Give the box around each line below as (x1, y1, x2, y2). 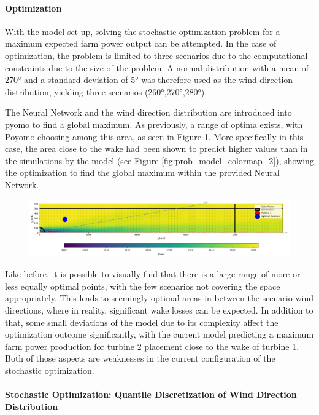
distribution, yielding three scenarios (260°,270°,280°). (5, 85, 207, 98)
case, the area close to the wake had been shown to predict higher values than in (5, 142, 308, 155)
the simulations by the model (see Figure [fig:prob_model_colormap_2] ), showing (5, 154, 314, 167)
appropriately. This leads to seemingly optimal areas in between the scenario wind (5, 291, 313, 304)
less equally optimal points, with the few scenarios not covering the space (5, 279, 280, 292)
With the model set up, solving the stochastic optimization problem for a (5, 25, 280, 38)
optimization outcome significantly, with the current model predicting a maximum (5, 328, 314, 341)
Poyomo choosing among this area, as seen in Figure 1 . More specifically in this (5, 130, 304, 143)
